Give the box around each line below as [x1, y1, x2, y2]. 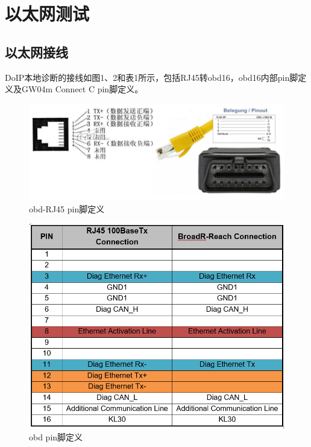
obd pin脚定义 [29, 431, 83, 443]
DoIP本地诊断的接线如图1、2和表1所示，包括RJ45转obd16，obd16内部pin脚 [5, 71, 298, 83]
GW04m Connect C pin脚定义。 [21, 83, 143, 95]
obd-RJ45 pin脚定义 [29, 202, 105, 215]
